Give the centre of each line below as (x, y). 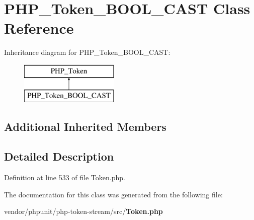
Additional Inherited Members (85, 127)
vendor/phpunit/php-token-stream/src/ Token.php (83, 211)
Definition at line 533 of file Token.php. (65, 177)
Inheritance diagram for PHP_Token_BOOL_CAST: (87, 52)
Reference (39, 28)
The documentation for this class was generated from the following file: (113, 194)
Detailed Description (59, 156)
